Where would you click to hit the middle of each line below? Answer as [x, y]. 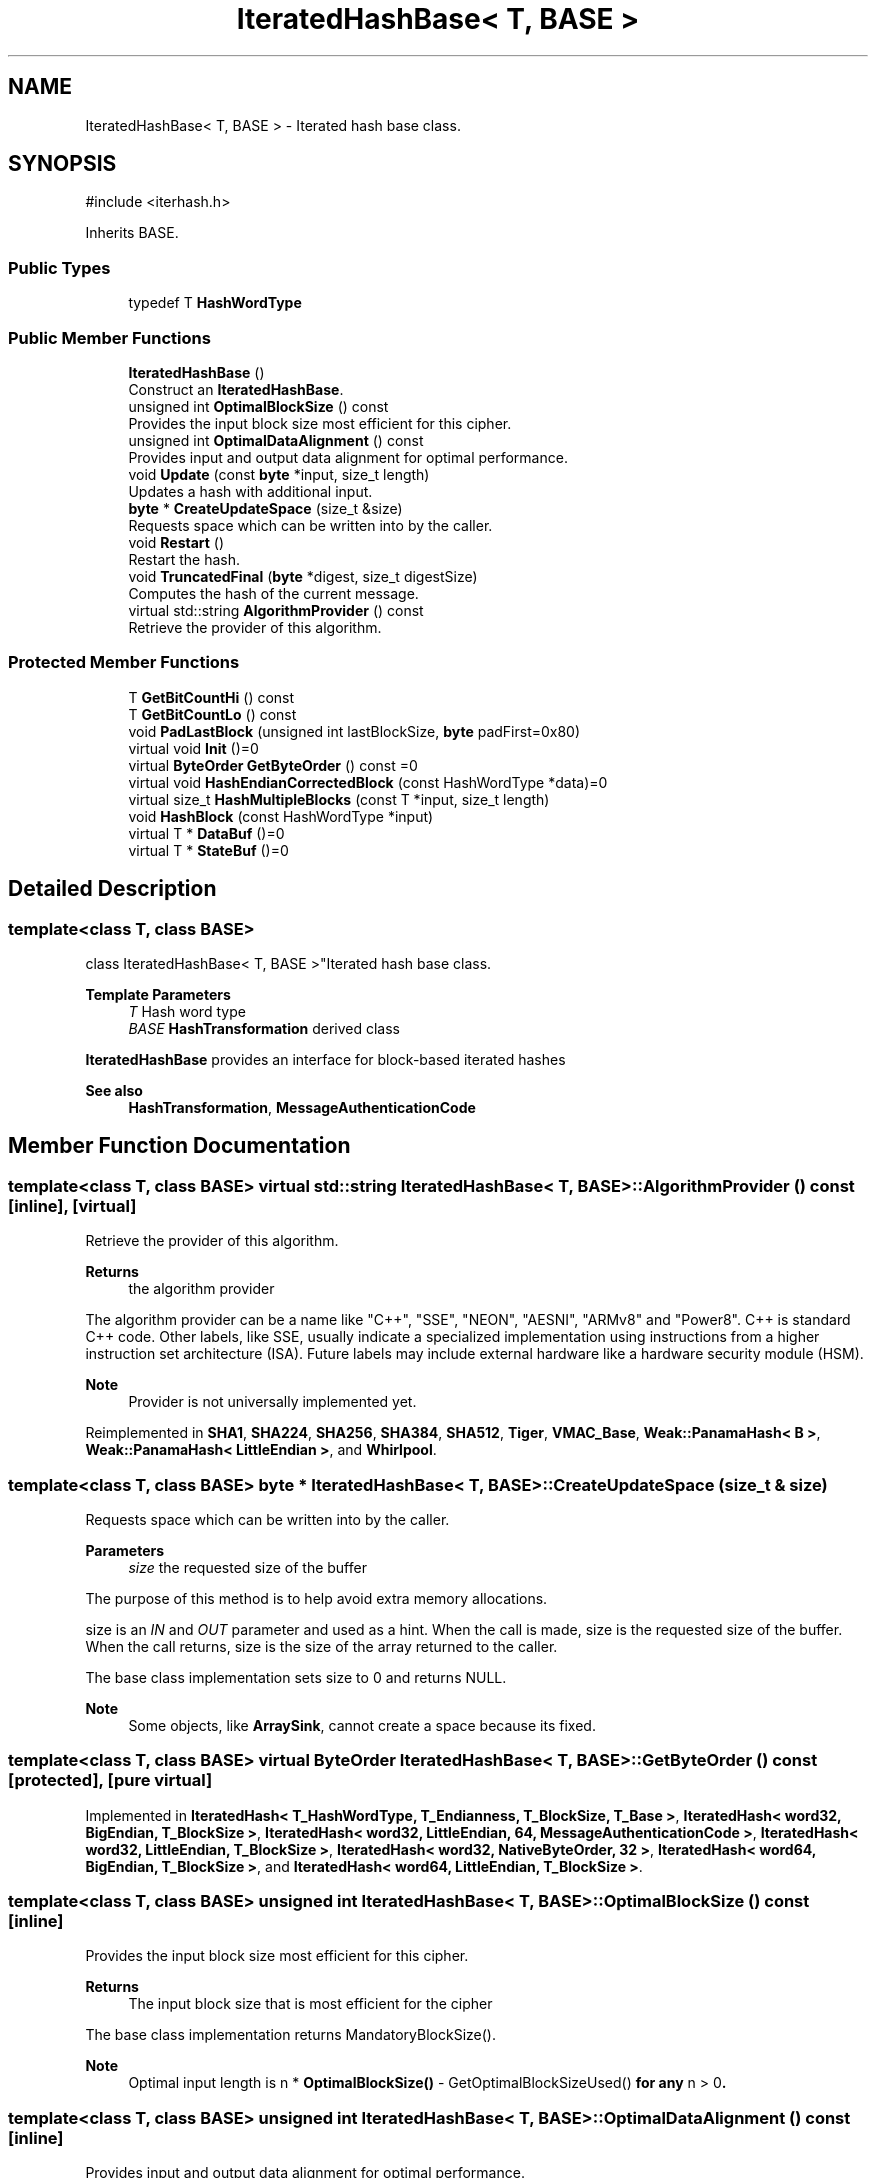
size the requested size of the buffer [247, 1567]
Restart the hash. [184, 559]
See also [114, 1090]
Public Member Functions [109, 337]
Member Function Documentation [179, 1146]
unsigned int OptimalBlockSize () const [258, 406]
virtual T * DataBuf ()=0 [206, 833]
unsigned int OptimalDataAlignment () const [276, 440]
